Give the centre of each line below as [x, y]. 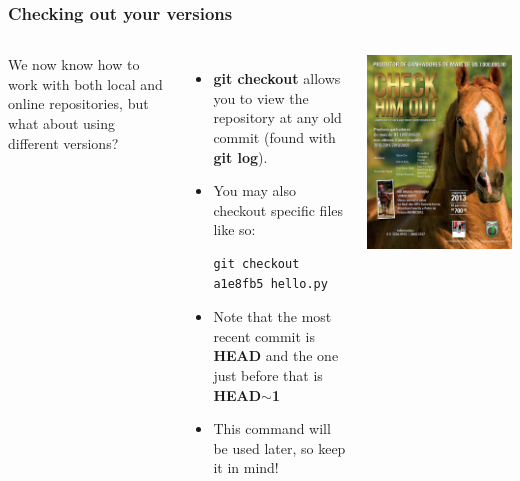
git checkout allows [277, 78]
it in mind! [246, 467]
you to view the [261, 97]
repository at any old [277, 117]
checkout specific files [278, 209]
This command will [272, 428]
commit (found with [274, 137]
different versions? [63, 142]
